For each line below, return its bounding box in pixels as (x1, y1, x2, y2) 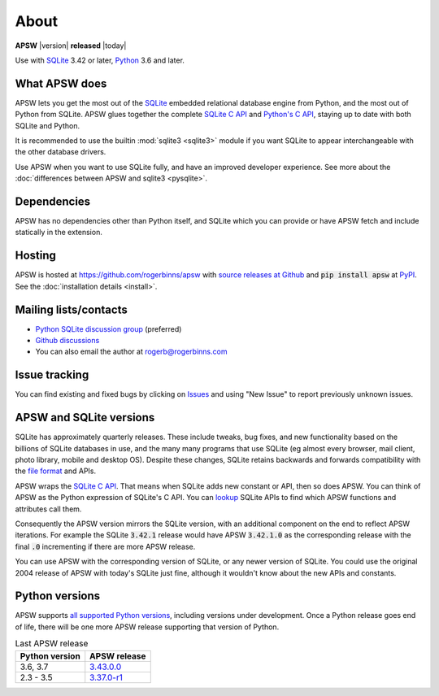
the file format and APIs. (15, 466, 97, 476)
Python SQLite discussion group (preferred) (35, 324, 182, 333)
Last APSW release (15, 638, 89, 650)
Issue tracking (15, 368, 89, 382)
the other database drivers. (15, 147, 106, 157)
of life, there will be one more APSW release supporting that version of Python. (15, 622, 280, 632)
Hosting (15, 249, 57, 263)
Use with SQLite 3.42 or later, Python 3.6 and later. (15, 55, 185, 65)
